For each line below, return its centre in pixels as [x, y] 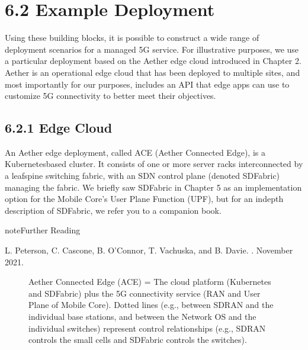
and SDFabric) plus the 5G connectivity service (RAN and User [145, 293]
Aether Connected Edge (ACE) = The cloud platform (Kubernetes [150, 282]
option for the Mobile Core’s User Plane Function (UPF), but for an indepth [144, 199]
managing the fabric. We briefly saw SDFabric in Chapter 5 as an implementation [153, 187]
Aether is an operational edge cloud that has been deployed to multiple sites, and [153, 72]
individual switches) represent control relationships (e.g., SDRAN [147, 328]
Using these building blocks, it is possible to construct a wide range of [132, 38]
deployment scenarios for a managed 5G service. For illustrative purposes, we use [152, 49]
